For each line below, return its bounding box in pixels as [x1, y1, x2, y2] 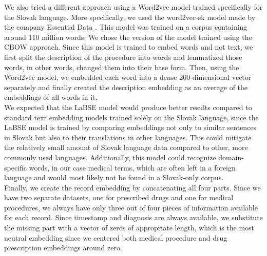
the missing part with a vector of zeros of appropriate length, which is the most [4, 222, 255, 233]
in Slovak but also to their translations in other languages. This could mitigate [4, 132, 252, 142]
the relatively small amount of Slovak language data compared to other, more [4, 142, 248, 153]
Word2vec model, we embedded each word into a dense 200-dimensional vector [4, 72, 252, 82]
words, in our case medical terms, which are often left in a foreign [29, 162, 236, 173]
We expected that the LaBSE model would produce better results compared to [4, 101, 252, 112]
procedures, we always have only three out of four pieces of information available [4, 202, 258, 212]
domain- [218, 152, 244, 162]
